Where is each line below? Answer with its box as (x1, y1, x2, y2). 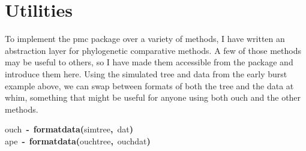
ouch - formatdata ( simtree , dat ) (5, 123, 134, 135)
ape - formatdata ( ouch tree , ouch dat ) (5, 134, 151, 147)
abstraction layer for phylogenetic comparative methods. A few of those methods (5, 44, 301, 56)
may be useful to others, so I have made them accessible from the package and (5, 56, 293, 68)
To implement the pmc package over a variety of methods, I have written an (5, 32, 285, 45)
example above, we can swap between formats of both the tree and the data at (5, 79, 294, 92)
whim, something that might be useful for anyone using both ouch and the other (5, 91, 301, 104)
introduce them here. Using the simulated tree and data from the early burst (5, 67, 287, 80)
